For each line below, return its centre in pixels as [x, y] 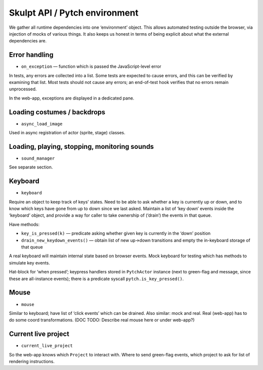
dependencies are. [28, 41]
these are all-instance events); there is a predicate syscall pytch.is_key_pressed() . [96, 279]
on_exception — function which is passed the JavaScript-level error [91, 66]
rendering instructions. [32, 361]
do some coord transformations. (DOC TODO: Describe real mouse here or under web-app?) [102, 320]
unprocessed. [23, 89]
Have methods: [24, 224]
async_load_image [42, 124]
